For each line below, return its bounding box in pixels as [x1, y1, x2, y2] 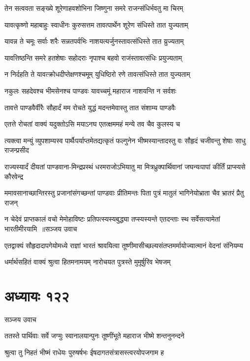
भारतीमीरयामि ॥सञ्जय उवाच [4, 223, 77, 233]
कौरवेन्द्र [4, 171, 24, 181]
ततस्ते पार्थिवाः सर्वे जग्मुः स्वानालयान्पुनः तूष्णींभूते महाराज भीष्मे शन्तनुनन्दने [4, 330, 185, 341]
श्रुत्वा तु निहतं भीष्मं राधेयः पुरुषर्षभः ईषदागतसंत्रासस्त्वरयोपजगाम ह [4, 347, 164, 357]
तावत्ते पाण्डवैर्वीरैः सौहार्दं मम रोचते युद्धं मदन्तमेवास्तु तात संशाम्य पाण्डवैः [4, 102, 176, 112]
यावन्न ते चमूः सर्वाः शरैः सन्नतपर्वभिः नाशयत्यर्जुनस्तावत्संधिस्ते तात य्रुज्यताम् [4, 36, 184, 46]
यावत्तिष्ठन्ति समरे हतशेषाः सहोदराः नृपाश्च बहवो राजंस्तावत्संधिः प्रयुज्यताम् [4, 52, 182, 63]
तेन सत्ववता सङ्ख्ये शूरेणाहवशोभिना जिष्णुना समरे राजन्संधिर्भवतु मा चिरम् [4, 3, 184, 13]
